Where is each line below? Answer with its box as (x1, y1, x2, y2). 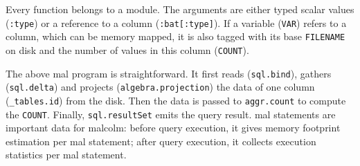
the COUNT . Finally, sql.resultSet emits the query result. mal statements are (6, 107, 336, 121)
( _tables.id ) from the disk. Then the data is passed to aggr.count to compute (6, 93, 346, 107)
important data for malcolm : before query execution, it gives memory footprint (6, 120, 341, 135)
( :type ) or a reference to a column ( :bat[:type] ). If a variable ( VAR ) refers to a (6, 15, 347, 30)
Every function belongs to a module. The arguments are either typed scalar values (6, 2, 354, 16)
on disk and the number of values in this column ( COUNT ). (6, 42, 249, 57)
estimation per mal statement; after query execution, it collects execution (6, 133, 316, 148)
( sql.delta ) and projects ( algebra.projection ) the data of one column (6, 80, 315, 94)
